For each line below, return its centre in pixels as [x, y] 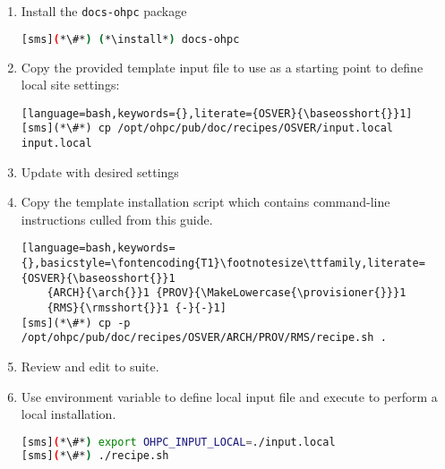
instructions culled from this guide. [117, 219]
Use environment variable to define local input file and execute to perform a [229, 396]
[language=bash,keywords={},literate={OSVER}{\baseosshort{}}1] [217, 113]
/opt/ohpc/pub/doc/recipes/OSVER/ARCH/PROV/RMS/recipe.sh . [204, 338]
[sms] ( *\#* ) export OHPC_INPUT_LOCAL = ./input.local [178, 442]
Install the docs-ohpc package [104, 11]
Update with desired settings [100, 171]
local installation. [68, 414]
